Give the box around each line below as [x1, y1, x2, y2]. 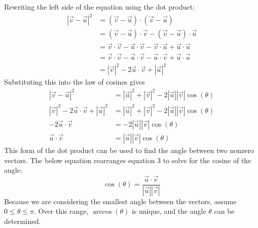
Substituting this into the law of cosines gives [4, 77, 145, 87]
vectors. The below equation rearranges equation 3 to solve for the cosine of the [4, 155, 251, 165]
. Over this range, [33, 206, 89, 216]
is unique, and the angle [131, 206, 206, 216]
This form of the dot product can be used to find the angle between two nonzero [4, 144, 254, 155]
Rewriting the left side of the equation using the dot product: [4, 2, 195, 12]
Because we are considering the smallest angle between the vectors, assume [4, 196, 237, 206]
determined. [4, 216, 41, 226]
